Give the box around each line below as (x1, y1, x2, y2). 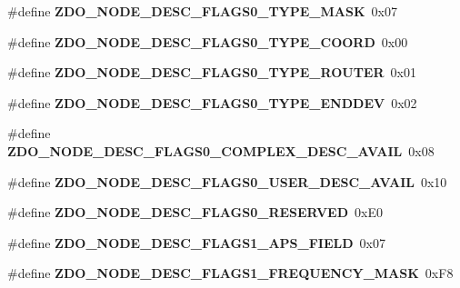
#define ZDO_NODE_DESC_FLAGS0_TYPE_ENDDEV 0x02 (7, 93, 417, 112)
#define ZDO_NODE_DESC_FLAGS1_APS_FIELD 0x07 (7, 233, 385, 252)
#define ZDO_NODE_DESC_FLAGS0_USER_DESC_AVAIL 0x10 (7, 172, 447, 191)
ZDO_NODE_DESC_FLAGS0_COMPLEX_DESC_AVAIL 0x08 (7, 141, 435, 160)
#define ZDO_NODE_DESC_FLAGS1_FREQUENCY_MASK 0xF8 (7, 263, 454, 283)
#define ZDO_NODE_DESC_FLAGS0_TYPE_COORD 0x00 (7, 32, 408, 51)
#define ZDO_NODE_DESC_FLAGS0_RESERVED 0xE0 (7, 203, 383, 222)
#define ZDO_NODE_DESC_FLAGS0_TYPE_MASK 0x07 (7, 2, 397, 20)
